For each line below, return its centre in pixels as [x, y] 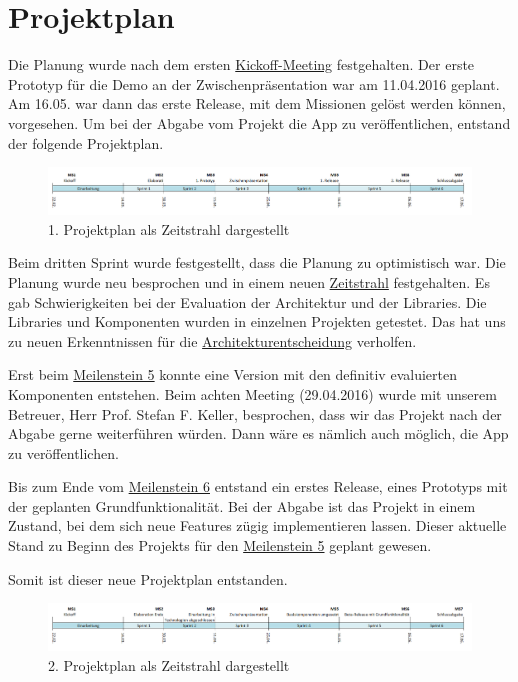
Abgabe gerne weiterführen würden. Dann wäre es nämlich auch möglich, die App [258, 433]
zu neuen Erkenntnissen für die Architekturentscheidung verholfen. [212, 340]
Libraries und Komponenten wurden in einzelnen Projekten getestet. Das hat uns [257, 321]
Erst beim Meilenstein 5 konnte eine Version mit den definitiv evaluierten [232, 374]
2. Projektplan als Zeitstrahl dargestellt [169, 664]
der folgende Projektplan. [86, 142]
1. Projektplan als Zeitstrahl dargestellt [169, 228]
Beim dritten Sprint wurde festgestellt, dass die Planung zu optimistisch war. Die [257, 262]
